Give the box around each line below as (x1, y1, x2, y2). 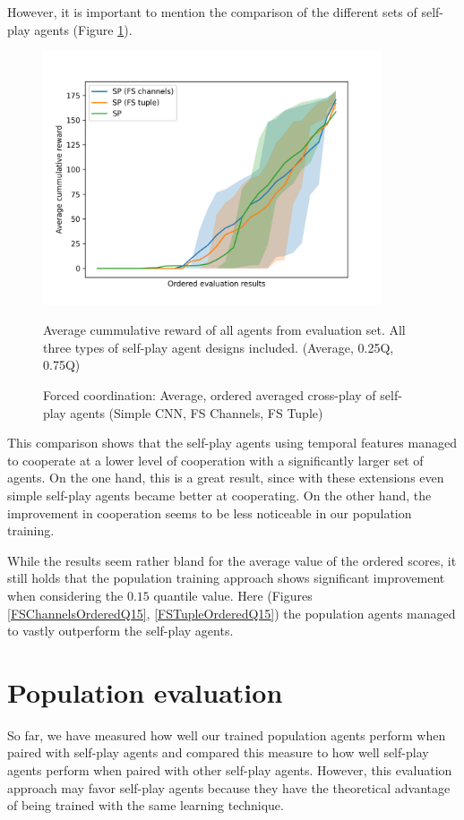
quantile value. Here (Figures (153, 585, 313, 604)
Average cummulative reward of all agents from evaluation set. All (43, 320, 406, 339)
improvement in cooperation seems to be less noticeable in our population (7, 503, 412, 522)
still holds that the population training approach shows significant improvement (7, 568, 445, 587)
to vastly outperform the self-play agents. (7, 621, 234, 640)
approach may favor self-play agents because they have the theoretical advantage (7, 778, 451, 797)
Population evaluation (7, 673, 283, 710)
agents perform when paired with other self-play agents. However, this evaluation (7, 761, 452, 780)
